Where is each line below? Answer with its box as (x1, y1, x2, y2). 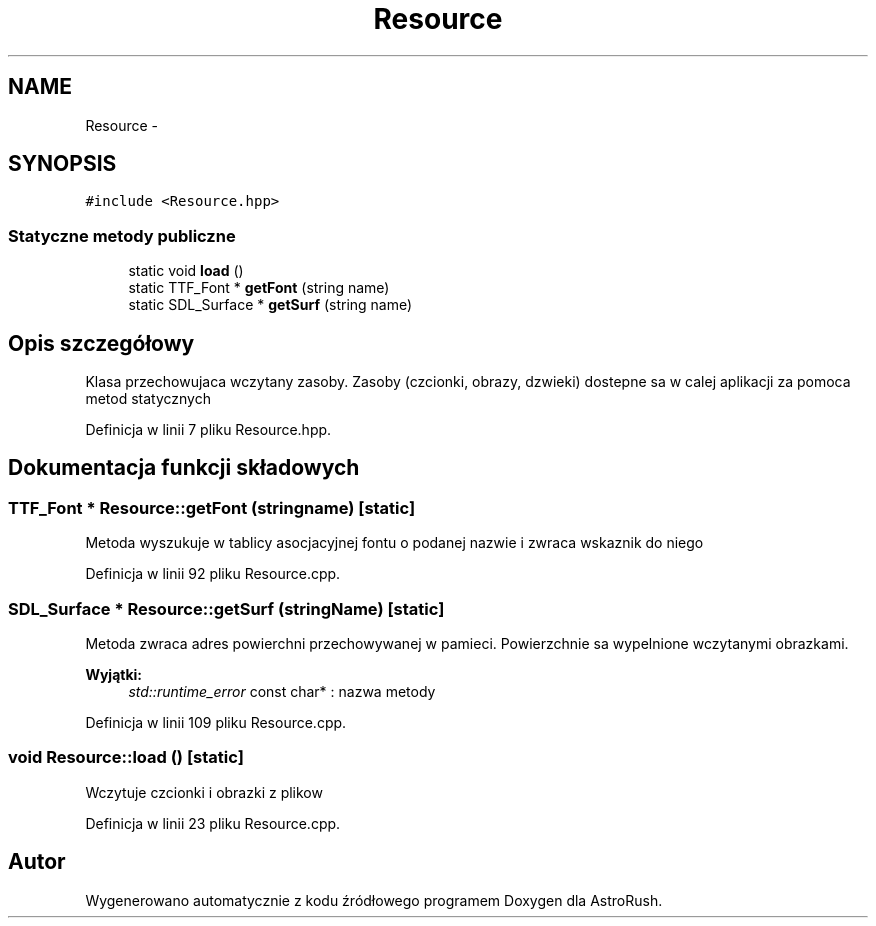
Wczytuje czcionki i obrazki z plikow (85, 783, 323, 801)
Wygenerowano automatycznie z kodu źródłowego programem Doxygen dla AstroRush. (85, 891, 663, 909)
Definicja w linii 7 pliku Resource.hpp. (85, 421, 332, 439)
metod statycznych (85, 390, 211, 408)
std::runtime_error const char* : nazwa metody (128, 683, 436, 700)
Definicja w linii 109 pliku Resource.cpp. (85, 714, 347, 731)
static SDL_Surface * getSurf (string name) (128, 296, 413, 314)
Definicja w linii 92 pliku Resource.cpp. (85, 565, 341, 583)
